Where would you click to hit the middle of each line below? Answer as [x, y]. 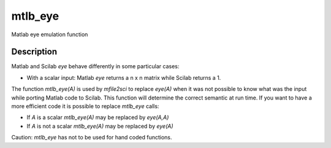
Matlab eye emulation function [50, 34]
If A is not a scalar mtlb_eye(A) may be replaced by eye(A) [100, 126]
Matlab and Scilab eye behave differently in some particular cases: [95, 66]
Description [34, 52]
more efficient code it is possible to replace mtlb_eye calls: [85, 106]
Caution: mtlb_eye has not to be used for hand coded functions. [92, 138]
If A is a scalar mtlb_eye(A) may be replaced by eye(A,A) [98, 117]
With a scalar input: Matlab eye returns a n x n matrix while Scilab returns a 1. [124, 77]
